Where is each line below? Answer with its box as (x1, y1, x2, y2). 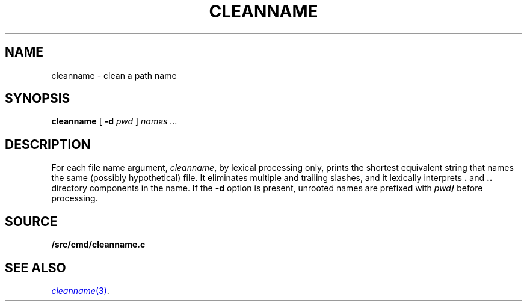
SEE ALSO (5, 260, 66, 275)
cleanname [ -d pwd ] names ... (51, 116, 177, 127)
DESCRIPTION (5, 136, 91, 152)
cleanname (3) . (51, 285, 109, 296)
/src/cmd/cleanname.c (51, 239, 146, 250)
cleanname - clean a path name (51, 70, 177, 81)
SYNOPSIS (5, 91, 70, 106)
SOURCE (5, 213, 58, 229)
